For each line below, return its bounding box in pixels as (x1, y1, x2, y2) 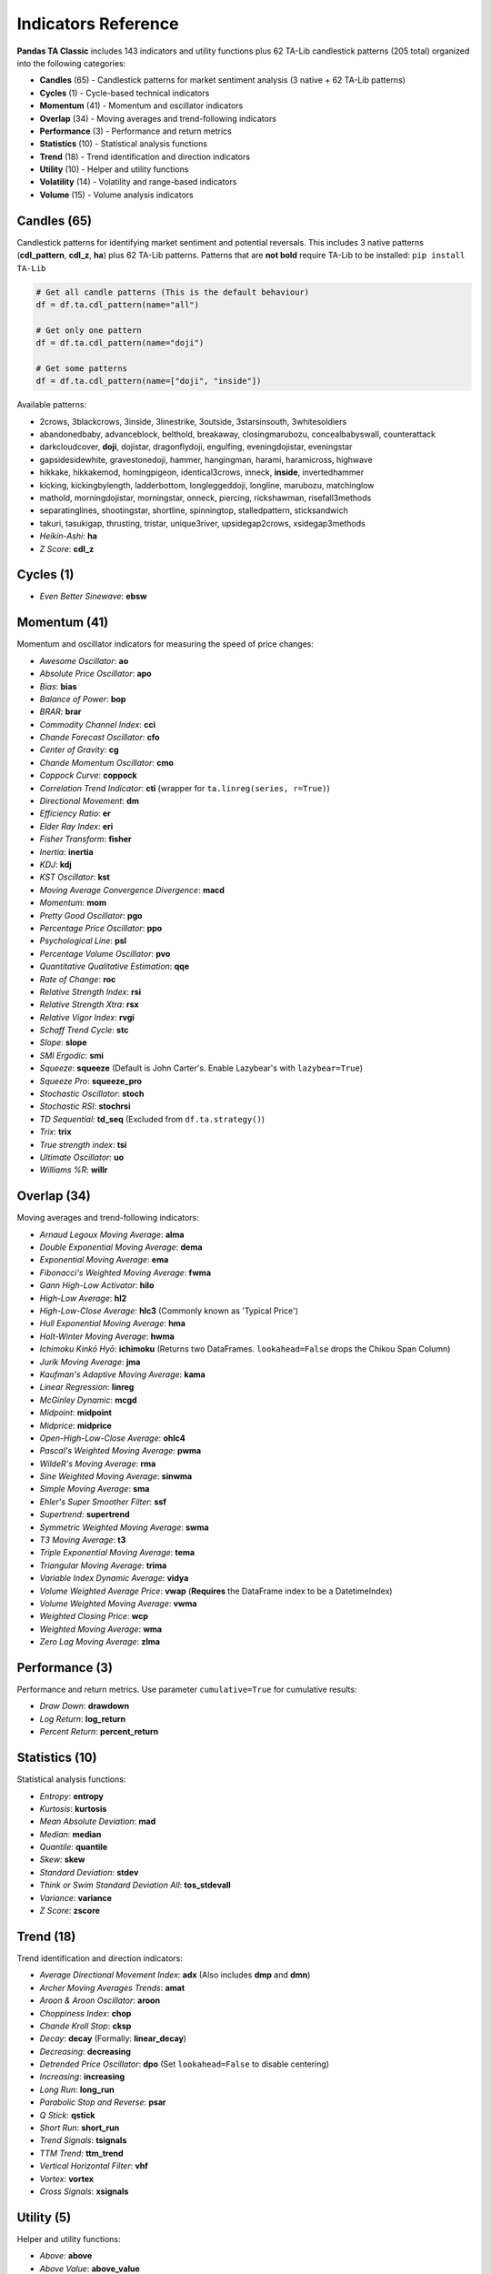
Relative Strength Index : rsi (39, 986, 142, 997)
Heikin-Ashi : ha (39, 530, 97, 541)
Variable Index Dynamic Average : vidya (39, 1573, 189, 1584)
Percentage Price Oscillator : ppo (39, 922, 163, 933)
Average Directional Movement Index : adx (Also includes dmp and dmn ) (39, 1969, 311, 1980)
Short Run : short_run (39, 2122, 120, 2133)
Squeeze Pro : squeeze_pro (39, 1075, 143, 1086)
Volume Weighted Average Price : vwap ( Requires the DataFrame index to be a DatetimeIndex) (39, 1585, 393, 1596)
